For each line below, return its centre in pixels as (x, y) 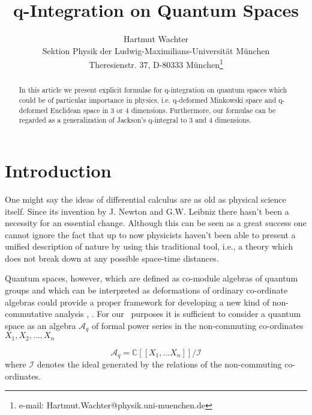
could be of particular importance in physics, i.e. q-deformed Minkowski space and (148, 100)
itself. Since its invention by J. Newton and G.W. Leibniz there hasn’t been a (147, 211)
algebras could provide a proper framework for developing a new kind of (137, 302)
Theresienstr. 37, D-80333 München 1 (156, 63)
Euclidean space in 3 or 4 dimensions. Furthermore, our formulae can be (163, 110)
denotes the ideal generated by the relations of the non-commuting (159, 364)
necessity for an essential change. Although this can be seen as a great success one (156, 223)
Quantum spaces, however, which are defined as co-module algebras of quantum (151, 278)
